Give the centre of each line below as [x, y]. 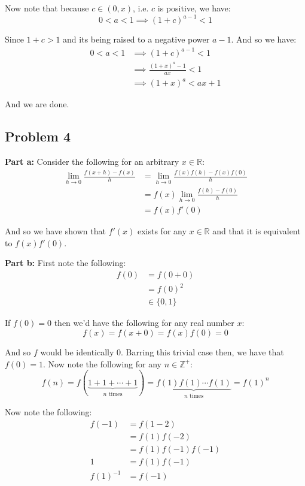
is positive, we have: [194, 8]
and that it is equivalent [257, 231]
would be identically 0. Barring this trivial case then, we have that [162, 352]
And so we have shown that [55, 231]
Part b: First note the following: [65, 263]
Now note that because [47, 8]
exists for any [162, 231]
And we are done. [37, 104]
